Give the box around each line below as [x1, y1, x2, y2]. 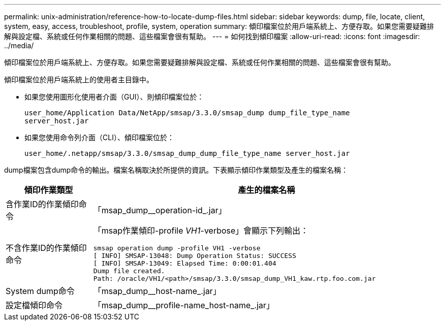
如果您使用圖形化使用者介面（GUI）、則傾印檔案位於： [24, 92, 204, 101]
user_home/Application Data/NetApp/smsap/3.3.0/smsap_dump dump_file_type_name [24, 109, 350, 117]
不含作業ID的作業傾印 [6, 242, 87, 253]
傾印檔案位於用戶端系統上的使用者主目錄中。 [4, 75, 153, 84]
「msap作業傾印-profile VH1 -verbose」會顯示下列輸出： [93, 225, 309, 236]
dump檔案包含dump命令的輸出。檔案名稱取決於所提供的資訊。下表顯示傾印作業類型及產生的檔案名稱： [4, 166, 348, 174]
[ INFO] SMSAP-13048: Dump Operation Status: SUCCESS [93, 252, 296, 259]
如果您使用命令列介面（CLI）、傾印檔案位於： [24, 133, 174, 142]
